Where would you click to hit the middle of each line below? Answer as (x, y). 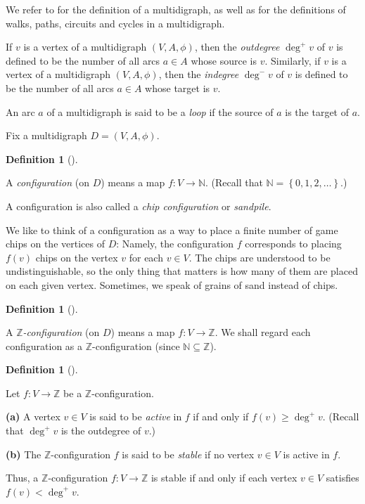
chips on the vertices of (55, 244)
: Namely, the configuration (175, 244)
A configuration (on (47, 182)
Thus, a (22, 478)
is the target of (317, 111)
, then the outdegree (237, 47)
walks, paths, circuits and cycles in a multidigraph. (115, 23)
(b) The (24, 454)
